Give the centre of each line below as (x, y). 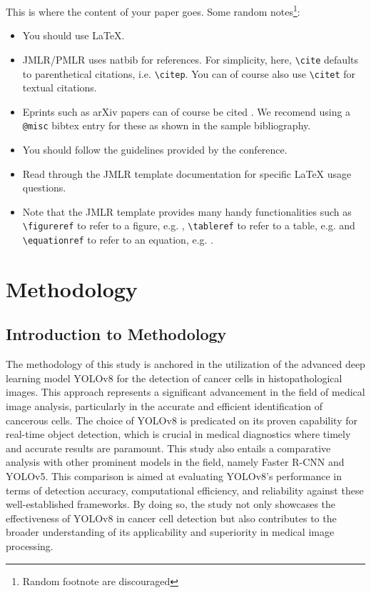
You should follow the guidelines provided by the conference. (155, 149)
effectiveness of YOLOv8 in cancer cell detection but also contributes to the (171, 518)
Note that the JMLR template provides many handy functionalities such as (187, 211)
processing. (30, 545)
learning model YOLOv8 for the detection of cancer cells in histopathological (174, 378)
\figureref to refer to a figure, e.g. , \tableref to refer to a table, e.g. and (189, 225)
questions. (44, 188)
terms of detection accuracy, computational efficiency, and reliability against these (185, 490)
